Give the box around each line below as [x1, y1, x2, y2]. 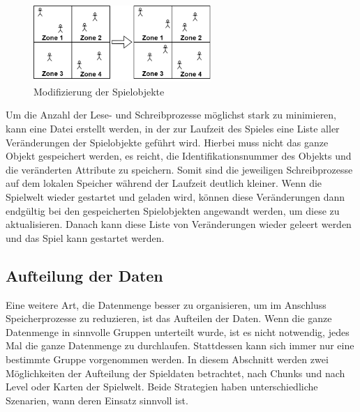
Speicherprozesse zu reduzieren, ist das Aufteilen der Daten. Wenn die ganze [6, 311, 332, 326]
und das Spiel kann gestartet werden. [6, 230, 165, 245]
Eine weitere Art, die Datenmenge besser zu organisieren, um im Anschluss [6, 297, 327, 312]
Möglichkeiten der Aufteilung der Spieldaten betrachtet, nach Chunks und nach [6, 365, 345, 380]
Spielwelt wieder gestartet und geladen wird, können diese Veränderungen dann [6, 189, 345, 204]
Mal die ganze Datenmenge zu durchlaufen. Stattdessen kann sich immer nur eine [6, 338, 354, 353]
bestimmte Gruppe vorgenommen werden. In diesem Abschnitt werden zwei [6, 351, 329, 366]
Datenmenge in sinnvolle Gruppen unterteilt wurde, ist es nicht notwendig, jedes [6, 324, 350, 339]
